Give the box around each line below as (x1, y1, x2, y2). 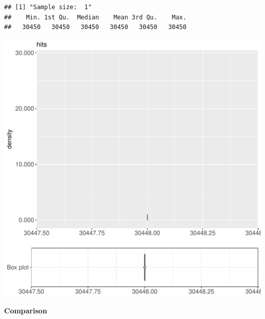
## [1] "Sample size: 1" (4, 4, 92, 11)
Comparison (4, 305, 47, 316)
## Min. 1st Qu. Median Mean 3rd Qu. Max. (4, 13, 187, 21)
